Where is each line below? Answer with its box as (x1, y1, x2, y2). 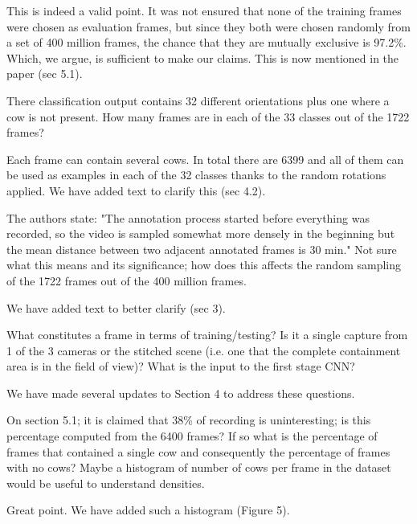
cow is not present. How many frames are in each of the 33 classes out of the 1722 (6, 108, 410, 125)
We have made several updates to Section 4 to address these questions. (6, 384, 355, 401)
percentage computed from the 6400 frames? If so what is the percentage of (6, 428, 378, 444)
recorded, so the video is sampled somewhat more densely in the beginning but (6, 225, 395, 242)
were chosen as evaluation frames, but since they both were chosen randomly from (6, 18, 411, 35)
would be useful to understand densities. (6, 474, 205, 491)
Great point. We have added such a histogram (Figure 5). (6, 501, 290, 518)
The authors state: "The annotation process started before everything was (6, 209, 370, 226)
